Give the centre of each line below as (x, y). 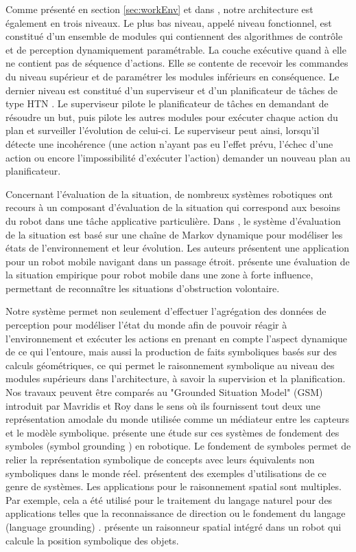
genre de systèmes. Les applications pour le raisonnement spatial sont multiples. (174, 486)
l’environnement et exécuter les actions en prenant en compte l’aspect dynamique (177, 338)
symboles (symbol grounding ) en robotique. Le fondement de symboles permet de (178, 446)
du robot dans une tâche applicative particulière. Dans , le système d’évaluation (173, 220)
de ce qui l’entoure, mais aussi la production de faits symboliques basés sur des (171, 352)
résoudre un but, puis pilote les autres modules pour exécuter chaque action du (172, 117)
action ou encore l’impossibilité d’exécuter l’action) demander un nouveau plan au (178, 157)
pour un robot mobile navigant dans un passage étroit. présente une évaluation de (178, 261)
